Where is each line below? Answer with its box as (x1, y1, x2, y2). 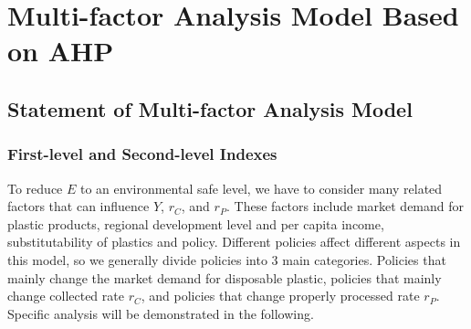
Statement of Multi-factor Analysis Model (7, 94, 413, 122)
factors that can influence (7, 196, 150, 216)
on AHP (7, 32, 114, 69)
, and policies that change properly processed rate (141, 286, 420, 305)
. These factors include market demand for (225, 196, 465, 216)
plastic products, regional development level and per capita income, (7, 214, 384, 233)
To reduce (7, 178, 63, 197)
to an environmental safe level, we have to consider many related (79, 178, 443, 197)
